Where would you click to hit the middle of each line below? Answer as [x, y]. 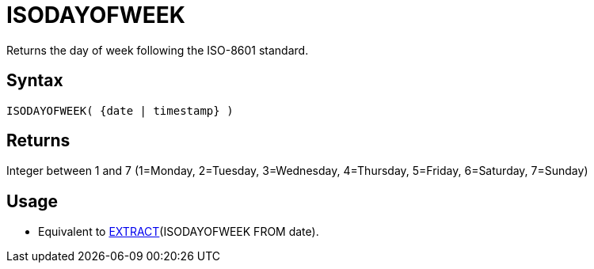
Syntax [35, 81]
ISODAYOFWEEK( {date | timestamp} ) [120, 110]
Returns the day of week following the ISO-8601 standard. [158, 50]
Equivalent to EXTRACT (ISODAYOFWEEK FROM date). [179, 232]
